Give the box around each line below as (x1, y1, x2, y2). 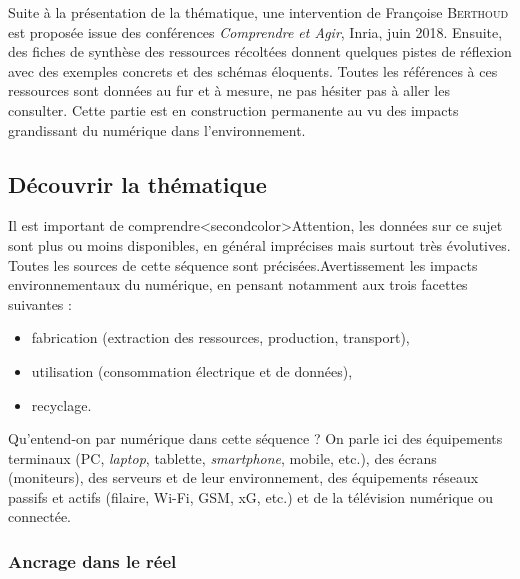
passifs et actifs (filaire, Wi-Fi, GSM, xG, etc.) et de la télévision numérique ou (8, 486, 494, 507)
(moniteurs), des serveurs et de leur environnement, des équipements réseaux (8, 467, 479, 488)
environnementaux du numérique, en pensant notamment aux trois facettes (8, 274, 468, 295)
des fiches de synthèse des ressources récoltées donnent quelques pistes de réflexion (8, 41, 512, 62)
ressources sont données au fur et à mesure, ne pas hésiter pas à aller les (8, 80, 450, 101)
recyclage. (31, 394, 92, 415)
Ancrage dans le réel (8, 549, 177, 573)
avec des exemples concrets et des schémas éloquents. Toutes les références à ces (8, 60, 498, 81)
